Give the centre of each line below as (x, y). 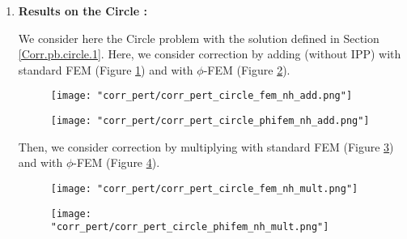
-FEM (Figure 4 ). (117, 162)
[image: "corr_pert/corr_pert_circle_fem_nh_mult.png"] (204, 188)
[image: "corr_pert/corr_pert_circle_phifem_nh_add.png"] (210, 121)
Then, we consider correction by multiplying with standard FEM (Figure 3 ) (206, 146)
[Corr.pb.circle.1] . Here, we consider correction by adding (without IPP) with (210, 54)
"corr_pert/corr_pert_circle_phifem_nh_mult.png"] (190, 227)
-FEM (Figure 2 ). (247, 69)
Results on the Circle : (83, 11)
